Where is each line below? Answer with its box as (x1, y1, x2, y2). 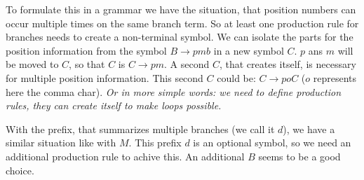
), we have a (283, 121, 335, 136)
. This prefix (128, 135, 182, 150)
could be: (217, 70, 256, 85)
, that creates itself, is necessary (219, 57, 356, 71)
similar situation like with (6, 135, 116, 150)
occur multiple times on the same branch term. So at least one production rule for (6, 15, 359, 30)
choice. (6, 162, 34, 177)
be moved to (6, 57, 59, 71)
